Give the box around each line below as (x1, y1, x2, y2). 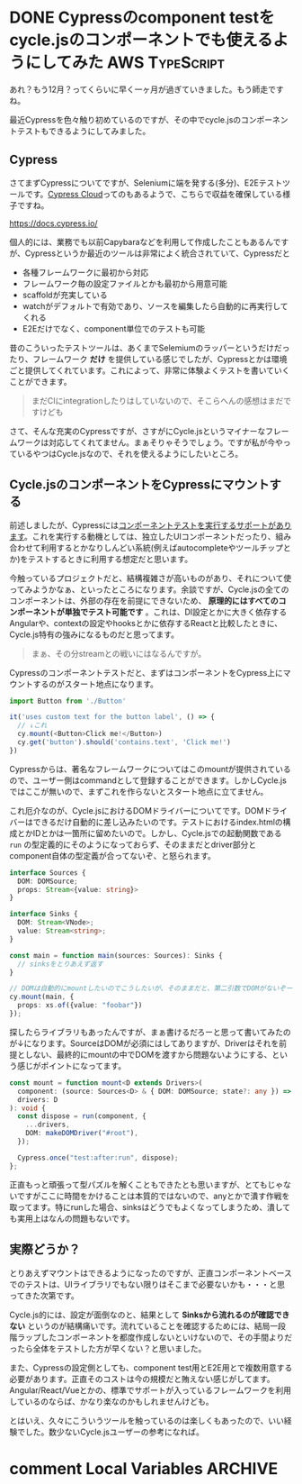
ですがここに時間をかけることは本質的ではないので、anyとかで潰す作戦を (16, 1190, 290, 1201)
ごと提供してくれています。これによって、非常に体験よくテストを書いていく (9, 365, 290, 376)
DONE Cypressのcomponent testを (9, 7, 275, 28)
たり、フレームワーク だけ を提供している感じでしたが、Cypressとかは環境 (9, 353, 288, 364)
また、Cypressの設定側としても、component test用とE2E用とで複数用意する (9, 1361, 293, 1373)
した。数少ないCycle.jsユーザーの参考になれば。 (24, 1426, 204, 1437)
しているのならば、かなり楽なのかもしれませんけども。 (9, 1396, 214, 1407)
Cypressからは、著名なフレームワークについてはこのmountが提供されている (9, 763, 291, 774)
